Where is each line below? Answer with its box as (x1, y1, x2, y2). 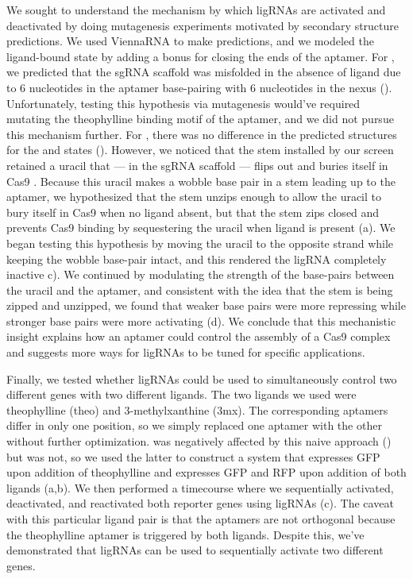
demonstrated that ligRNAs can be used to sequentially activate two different (6, 542, 384, 558)
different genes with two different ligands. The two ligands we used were (6, 386, 357, 403)
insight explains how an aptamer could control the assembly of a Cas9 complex (6, 328, 391, 345)
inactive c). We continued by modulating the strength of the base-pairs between (6, 266, 395, 283)
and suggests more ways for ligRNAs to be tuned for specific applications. (6, 344, 365, 361)
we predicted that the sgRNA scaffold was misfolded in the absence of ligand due (6, 64, 401, 80)
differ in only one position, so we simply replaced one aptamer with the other (6, 417, 382, 434)
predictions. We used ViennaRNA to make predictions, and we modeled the (6, 33, 374, 49)
